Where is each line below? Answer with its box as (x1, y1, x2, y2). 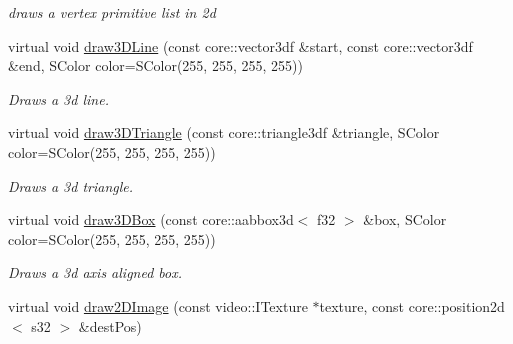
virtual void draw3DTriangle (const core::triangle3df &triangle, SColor (8, 122, 440, 143)
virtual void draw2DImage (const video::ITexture (8, 295, 308, 316)
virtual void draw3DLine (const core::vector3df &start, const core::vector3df (8, 35, 473, 56)
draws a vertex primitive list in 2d (8, 2, 216, 22)
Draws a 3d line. (8, 88, 109, 109)
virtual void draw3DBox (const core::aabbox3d (8, 209, 294, 230)
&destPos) (78, 315, 142, 336)
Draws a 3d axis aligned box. (8, 262, 183, 283)
